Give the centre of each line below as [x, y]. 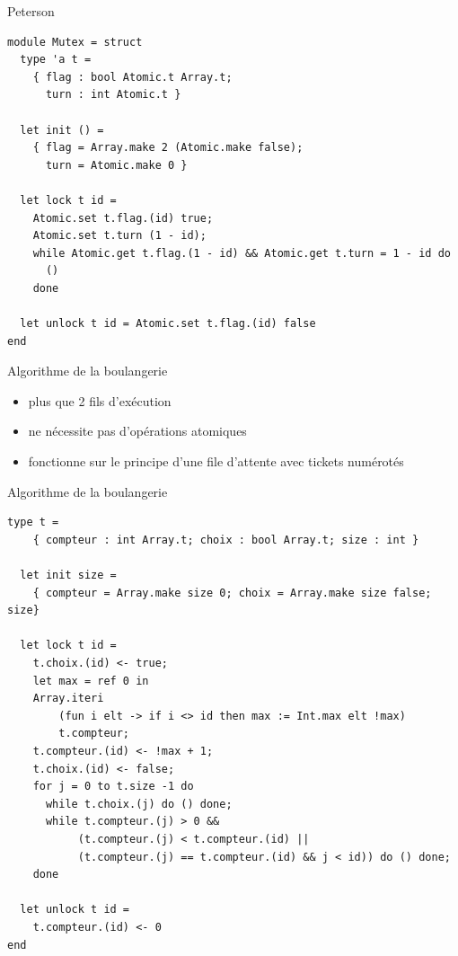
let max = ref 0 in [91, 681]
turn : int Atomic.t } [113, 95]
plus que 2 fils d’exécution [100, 400]
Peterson [31, 11]
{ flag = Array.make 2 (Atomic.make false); [168, 148]
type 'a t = [56, 60]
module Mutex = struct [75, 42]
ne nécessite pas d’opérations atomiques [137, 431]
